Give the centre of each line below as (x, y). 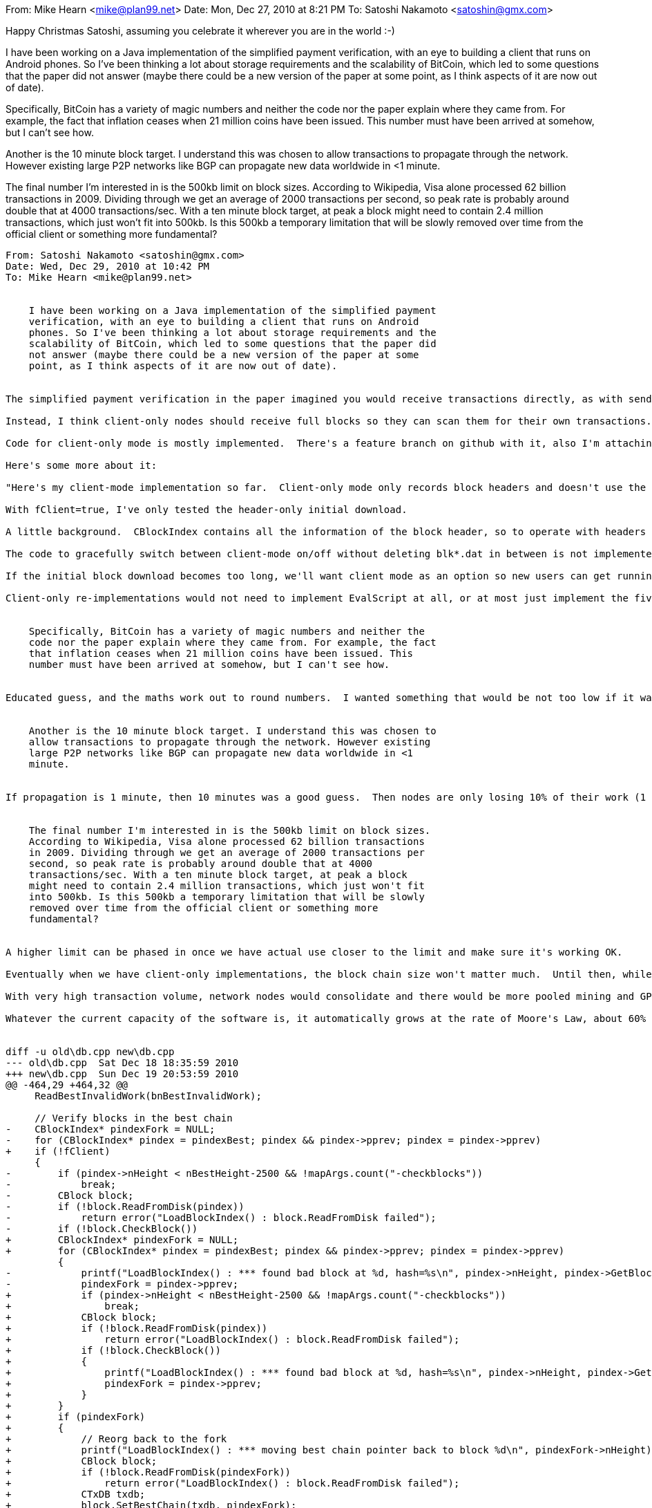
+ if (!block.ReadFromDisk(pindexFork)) (148, 1472)
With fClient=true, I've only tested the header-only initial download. (207, 510)
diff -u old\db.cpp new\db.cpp (90, 1052)
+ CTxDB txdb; (76, 1494)
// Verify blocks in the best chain (134, 1118)
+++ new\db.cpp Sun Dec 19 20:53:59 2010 (122, 1074)
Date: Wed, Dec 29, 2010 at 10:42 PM (108, 266)
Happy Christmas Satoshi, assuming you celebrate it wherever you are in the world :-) (200, 31)
